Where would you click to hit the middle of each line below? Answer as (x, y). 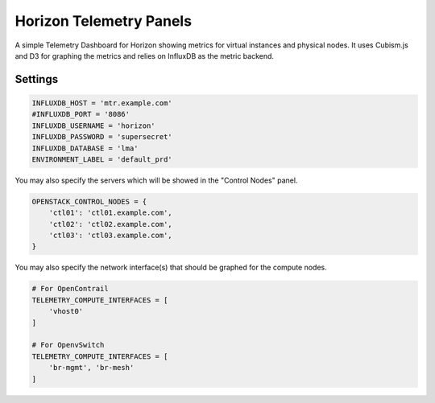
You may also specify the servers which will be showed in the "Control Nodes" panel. (156, 180)
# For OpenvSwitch (68, 345)
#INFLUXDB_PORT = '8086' (81, 114)
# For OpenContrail (70, 289)
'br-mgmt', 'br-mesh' (91, 368)
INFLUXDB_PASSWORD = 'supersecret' (102, 137)
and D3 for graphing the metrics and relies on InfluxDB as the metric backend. (144, 56)
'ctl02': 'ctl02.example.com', (110, 224)
